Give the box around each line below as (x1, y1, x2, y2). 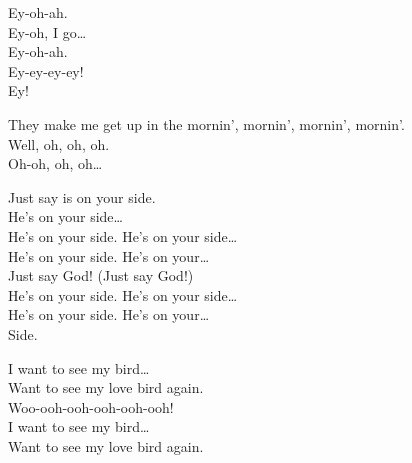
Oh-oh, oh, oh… (8, 153, 103, 174)
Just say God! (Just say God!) (8, 265, 194, 286)
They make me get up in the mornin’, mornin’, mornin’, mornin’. (8, 113, 405, 134)
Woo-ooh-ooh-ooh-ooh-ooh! (8, 396, 174, 417)
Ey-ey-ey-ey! (8, 60, 84, 81)
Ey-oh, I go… (8, 21, 87, 42)
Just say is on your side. (8, 186, 156, 207)
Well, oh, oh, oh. (8, 133, 110, 154)
